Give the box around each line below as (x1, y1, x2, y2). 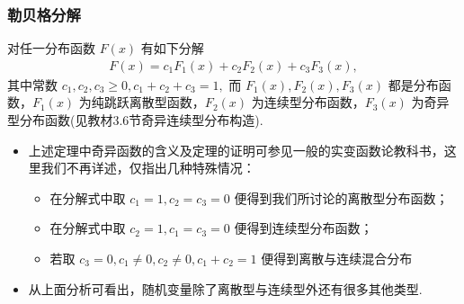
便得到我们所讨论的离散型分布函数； (234, 188, 449, 207)
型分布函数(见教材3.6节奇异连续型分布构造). (7, 111, 263, 130)
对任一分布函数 (7, 39, 95, 58)
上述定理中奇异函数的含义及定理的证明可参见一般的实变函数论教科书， (28, 140, 444, 159)
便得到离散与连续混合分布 (261, 249, 413, 267)
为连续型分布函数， (251, 93, 365, 112)
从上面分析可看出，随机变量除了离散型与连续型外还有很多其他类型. (28, 279, 423, 298)
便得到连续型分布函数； (234, 219, 373, 237)
